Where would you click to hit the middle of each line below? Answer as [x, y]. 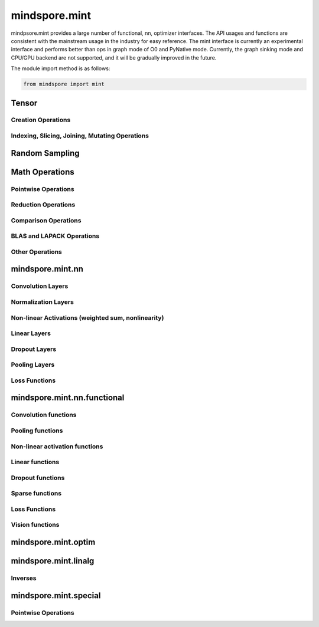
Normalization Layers [42, 302]
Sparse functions [36, 494]
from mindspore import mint [64, 84]
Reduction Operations [43, 205]
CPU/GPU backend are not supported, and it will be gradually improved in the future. [114, 58]
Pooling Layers [33, 365]
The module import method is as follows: [61, 68]
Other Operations [36, 252]
